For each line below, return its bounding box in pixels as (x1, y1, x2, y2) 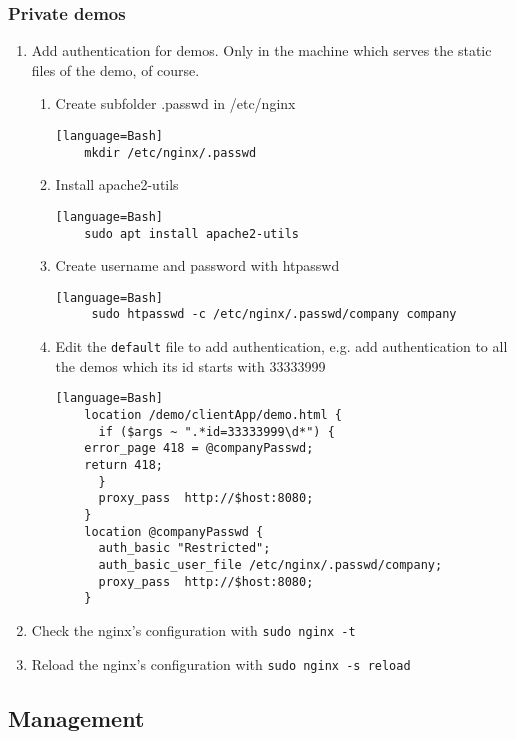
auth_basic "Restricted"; (98, 541, 271, 556)
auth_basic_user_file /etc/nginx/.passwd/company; (98, 557, 443, 572)
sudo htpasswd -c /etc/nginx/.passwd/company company (91, 307, 457, 322)
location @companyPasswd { (84, 524, 264, 539)
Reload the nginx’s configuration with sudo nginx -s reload (31, 653, 411, 674)
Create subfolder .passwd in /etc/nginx (55, 93, 296, 114)
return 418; (84, 458, 163, 472)
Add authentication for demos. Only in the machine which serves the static (31, 40, 492, 61)
